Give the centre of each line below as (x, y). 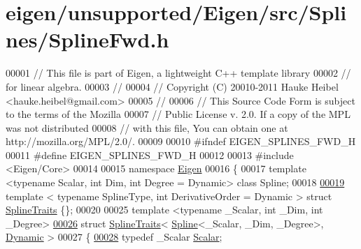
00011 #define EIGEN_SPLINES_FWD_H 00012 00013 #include (150, 154)
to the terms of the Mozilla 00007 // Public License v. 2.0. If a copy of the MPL (178, 114)
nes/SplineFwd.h (87, 39)
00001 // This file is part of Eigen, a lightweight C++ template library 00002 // (178, 73)
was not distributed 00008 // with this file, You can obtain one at (147, 127)
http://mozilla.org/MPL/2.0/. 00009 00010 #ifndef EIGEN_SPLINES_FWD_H (181, 141)
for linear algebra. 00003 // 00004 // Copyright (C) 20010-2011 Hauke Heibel (172, 86)
